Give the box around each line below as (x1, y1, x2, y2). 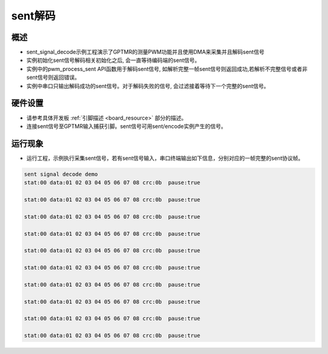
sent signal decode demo (24, 171, 98, 177)
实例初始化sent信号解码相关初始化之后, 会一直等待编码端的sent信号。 (26, 56, 200, 64)
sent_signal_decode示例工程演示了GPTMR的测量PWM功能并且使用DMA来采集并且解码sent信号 (26, 49, 265, 56)
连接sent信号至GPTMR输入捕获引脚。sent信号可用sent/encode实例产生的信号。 (26, 122, 227, 130)
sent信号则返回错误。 (26, 73, 80, 81)
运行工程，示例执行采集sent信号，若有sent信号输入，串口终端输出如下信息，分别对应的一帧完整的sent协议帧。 (26, 154, 304, 162)
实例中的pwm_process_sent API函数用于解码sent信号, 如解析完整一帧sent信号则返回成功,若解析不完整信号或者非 (26, 65, 308, 72)
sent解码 (11, 9, 56, 22)
